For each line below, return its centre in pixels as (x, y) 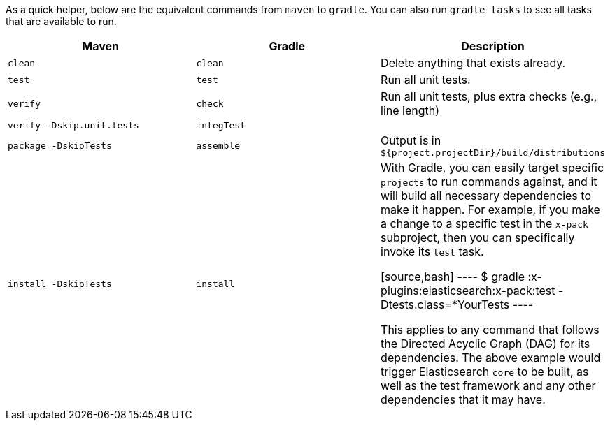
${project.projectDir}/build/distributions (493, 153)
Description (493, 46)
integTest (221, 125)
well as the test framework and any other (488, 385)
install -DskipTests (60, 284)
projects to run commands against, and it (489, 182)
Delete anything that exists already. (473, 63)
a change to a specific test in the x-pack (484, 223)
